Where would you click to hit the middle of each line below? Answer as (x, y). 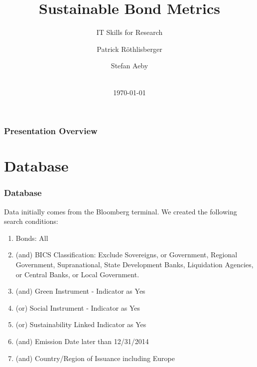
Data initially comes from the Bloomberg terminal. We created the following (121, 211)
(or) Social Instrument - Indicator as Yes (78, 307)
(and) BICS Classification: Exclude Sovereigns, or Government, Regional (127, 255)
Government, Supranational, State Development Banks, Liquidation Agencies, (134, 264)
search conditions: (31, 221)
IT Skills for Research (129, 32)
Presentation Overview (51, 131)
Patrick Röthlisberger (129, 49)
